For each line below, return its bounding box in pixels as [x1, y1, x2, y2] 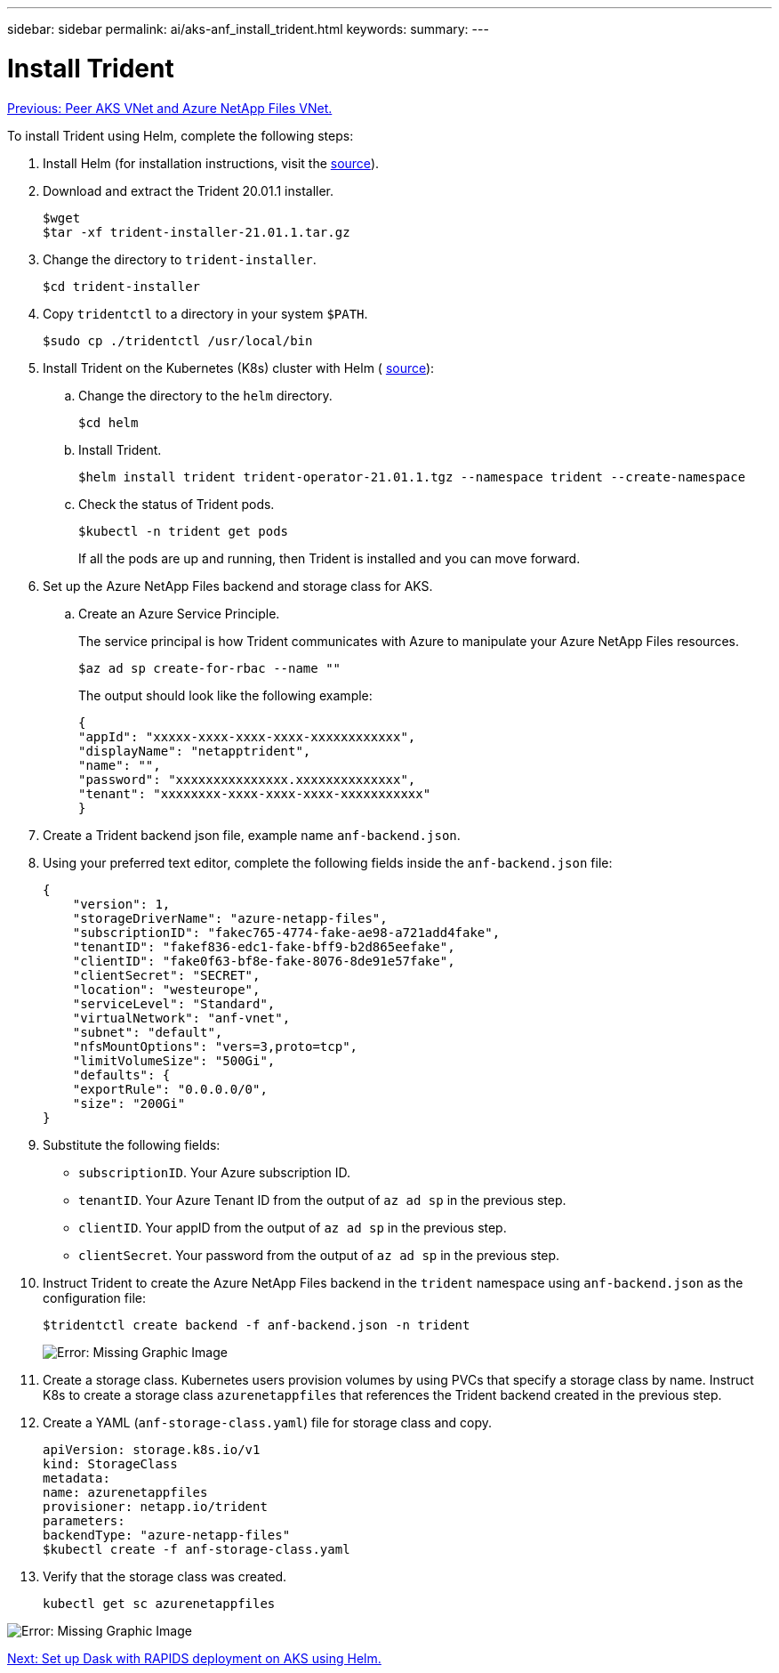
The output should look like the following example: [78, 687, 373, 703]
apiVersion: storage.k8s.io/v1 [43, 1442, 261, 1457]
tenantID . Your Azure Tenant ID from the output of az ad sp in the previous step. [78, 1192, 566, 1208]
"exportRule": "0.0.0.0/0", [72, 1081, 268, 1096]
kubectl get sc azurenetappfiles [43, 1596, 276, 1611]
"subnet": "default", [72, 1024, 223, 1039]
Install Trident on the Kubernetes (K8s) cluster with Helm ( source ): [43, 360, 435, 376]
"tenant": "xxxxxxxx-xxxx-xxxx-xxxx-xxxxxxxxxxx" [78, 786, 431, 801]
